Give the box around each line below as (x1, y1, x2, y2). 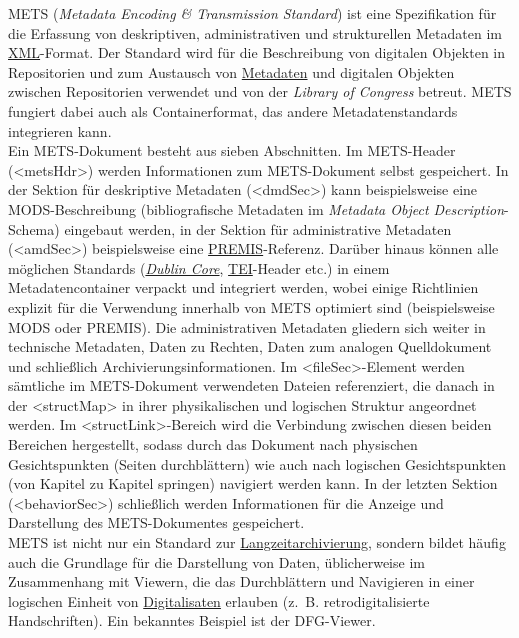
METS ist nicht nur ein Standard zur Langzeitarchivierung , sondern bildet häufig (8, 532, 506, 553)
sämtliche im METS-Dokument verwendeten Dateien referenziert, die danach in (8, 375, 495, 396)
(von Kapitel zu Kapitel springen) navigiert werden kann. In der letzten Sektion (8, 473, 498, 494)
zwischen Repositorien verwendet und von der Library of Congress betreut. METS (8, 81, 512, 102)
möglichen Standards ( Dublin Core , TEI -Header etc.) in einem (8, 257, 390, 278)
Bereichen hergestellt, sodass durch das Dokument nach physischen (8, 434, 418, 455)
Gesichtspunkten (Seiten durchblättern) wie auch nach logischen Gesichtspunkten (8, 453, 507, 474)
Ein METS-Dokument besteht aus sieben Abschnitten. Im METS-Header (8, 140, 456, 161)
